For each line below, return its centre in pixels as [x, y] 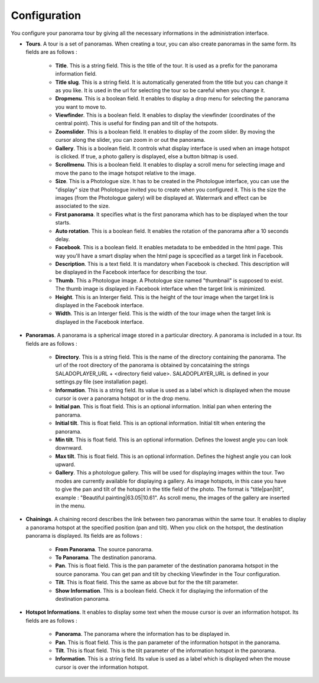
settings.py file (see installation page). [102, 382]
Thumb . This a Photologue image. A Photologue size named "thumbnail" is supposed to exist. [169, 280]
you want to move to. [81, 107]
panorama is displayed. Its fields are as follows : [84, 536]
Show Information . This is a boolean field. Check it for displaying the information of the [162, 590]
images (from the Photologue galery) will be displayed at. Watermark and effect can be [161, 197]
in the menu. [70, 506]
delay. [63, 239]
